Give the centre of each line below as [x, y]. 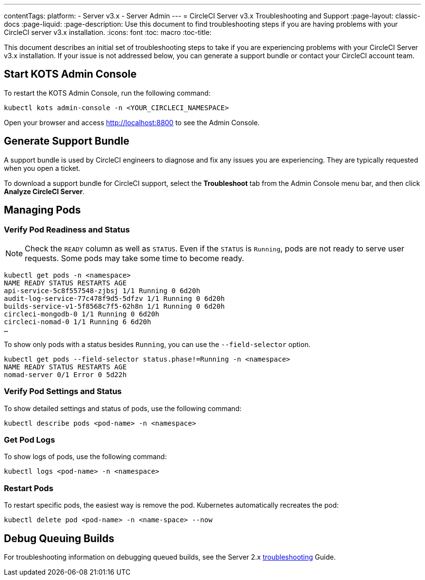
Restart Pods [29, 488]
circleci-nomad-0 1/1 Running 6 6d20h [78, 322]
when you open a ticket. [42, 168]
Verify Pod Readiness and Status [67, 229]
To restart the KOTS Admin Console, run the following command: [107, 93]
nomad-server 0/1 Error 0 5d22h [65, 374]
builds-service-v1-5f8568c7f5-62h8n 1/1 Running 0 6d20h [114, 306]
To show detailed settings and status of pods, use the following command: [123, 408]
